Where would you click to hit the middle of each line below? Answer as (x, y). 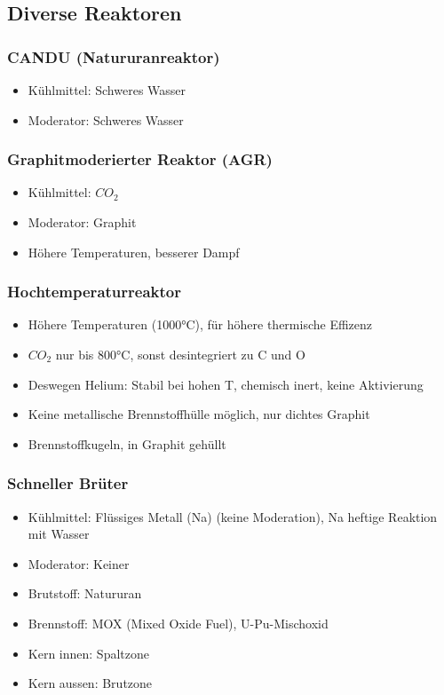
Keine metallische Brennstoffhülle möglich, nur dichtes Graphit (199, 414)
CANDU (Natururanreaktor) (114, 56)
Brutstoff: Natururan (85, 593)
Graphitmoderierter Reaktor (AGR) (140, 159)
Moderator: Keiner (79, 563)
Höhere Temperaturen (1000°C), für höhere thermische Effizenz (200, 324)
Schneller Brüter (68, 483)
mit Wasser (59, 534)
